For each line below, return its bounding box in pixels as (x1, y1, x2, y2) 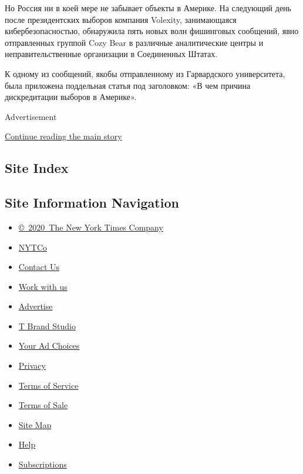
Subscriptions (18, 458, 67, 470)
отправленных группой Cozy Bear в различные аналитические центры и (5, 36, 264, 48)
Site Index (5, 159, 69, 177)
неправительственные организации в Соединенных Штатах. (5, 48, 218, 60)
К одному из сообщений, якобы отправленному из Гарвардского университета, (5, 67, 285, 79)
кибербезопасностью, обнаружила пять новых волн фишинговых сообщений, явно (5, 25, 299, 37)
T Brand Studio (18, 319, 76, 332)
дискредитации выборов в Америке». (5, 91, 137, 103)
